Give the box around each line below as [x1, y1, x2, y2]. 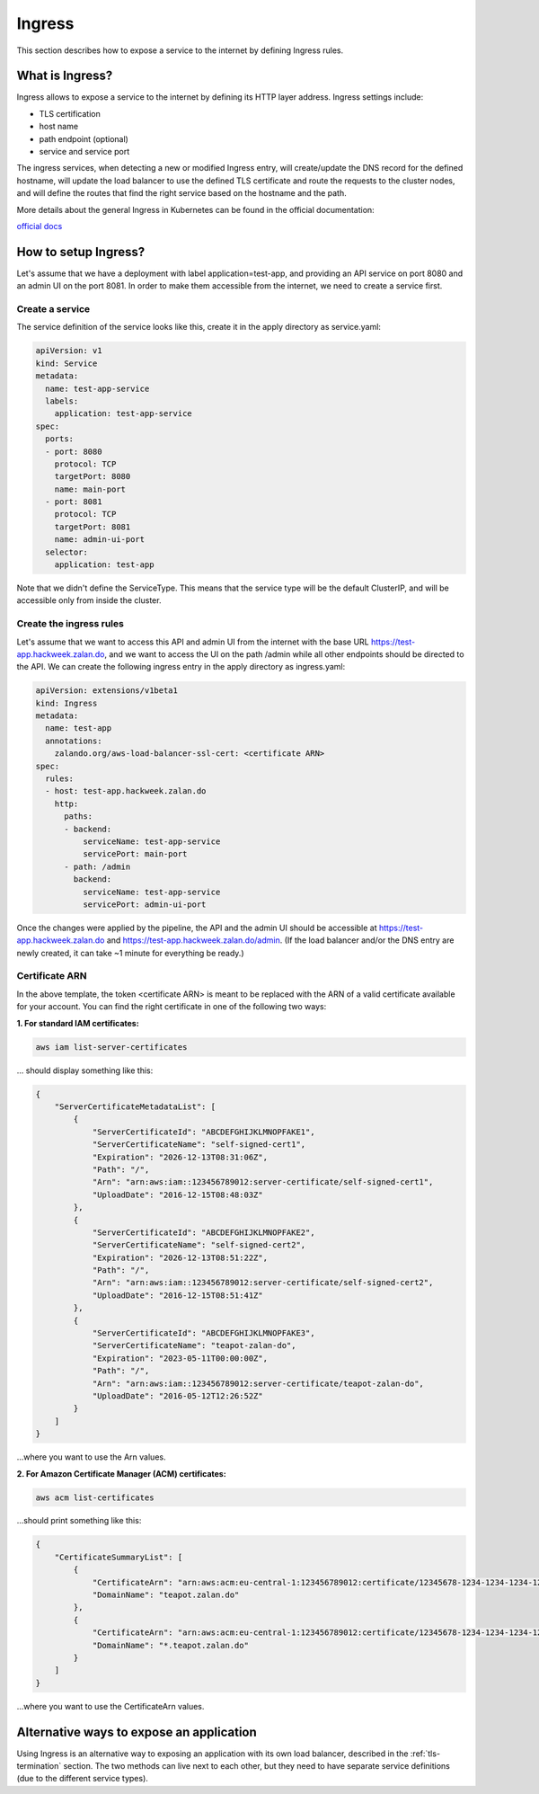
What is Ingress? [16, 68, 113, 84]
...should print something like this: [16, 1515, 142, 1526]
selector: [45, 546, 89, 557]
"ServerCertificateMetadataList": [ [54, 1101, 216, 1112]
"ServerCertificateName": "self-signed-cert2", [92, 1240, 306, 1250]
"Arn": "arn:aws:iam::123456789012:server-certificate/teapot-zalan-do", [92, 1378, 424, 1389]
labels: [45, 395, 79, 406]
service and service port [39, 147, 130, 157]
